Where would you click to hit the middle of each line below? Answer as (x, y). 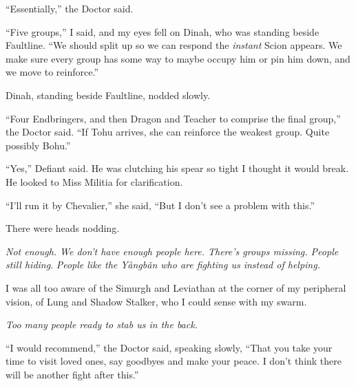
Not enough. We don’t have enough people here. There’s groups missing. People (172, 251)
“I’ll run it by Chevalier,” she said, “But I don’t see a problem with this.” (160, 205)
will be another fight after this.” (72, 374)
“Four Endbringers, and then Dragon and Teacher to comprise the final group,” (173, 118)
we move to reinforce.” (52, 72)
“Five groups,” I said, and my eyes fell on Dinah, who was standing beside (163, 31)
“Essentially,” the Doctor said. (70, 8)
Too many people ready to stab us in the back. (102, 324)
